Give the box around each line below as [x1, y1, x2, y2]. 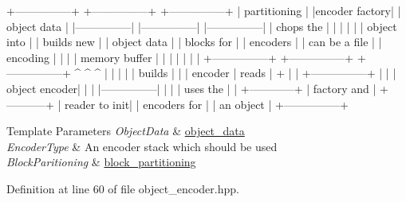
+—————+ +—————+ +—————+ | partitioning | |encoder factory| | [6, 2, 401, 18]
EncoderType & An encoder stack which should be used [6, 138, 278, 154]
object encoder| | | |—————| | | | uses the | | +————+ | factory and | [6, 80, 376, 96]
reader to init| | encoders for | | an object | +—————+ [65, 95, 349, 112]
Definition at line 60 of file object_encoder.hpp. [6, 180, 239, 196]
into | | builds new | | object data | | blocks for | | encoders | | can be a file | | [6, 33, 382, 50]
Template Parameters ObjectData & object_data [6, 122, 245, 139]
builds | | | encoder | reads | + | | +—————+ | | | [138, 64, 396, 81]
